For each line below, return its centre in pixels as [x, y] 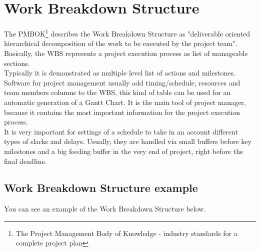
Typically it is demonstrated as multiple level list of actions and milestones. [120, 73]
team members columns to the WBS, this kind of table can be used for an [117, 92]
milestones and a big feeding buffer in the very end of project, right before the [124, 151]
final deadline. [25, 161]
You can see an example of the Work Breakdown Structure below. [105, 209]
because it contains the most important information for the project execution [122, 112]
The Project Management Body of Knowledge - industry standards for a [126, 233]
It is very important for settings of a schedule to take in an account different [121, 131]
